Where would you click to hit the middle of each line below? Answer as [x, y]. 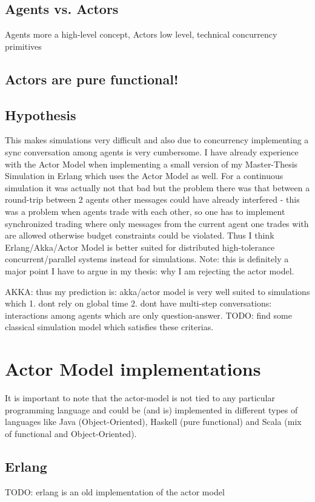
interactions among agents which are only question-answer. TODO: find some [148, 315]
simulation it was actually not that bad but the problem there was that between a [157, 187]
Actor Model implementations [133, 369]
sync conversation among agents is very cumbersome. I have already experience [152, 151]
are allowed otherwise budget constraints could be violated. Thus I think [140, 235]
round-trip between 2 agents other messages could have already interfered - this [152, 199]
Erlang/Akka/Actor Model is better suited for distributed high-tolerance [140, 247]
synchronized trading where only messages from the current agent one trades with [157, 223]
